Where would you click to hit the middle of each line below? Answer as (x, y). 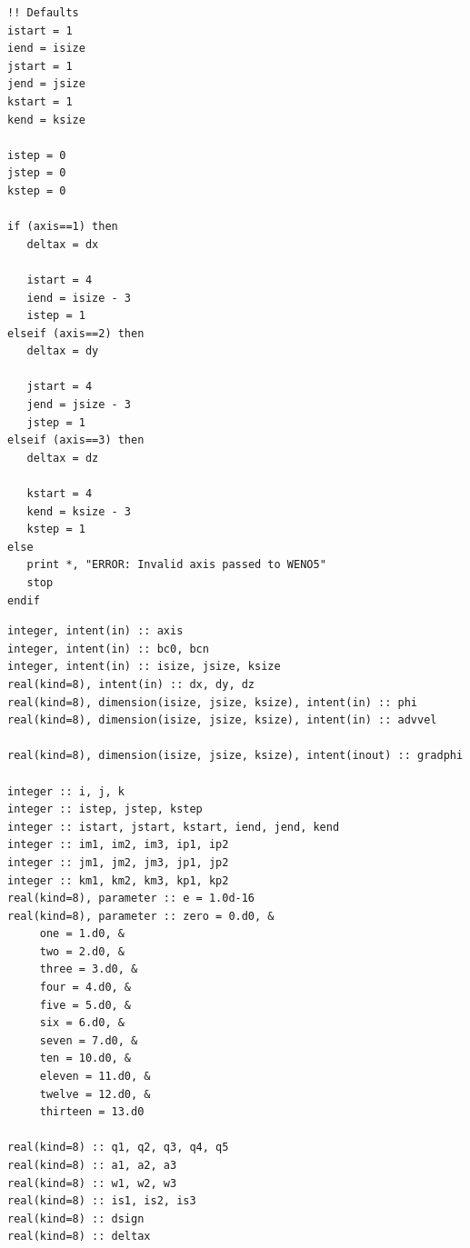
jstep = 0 (37, 173)
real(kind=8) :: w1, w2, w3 (92, 1183)
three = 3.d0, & (89, 969)
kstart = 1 (40, 101)
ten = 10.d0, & (85, 1058)
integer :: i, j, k (66, 791)
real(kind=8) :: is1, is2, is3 (102, 1201)
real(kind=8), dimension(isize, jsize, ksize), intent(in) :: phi (213, 702)
